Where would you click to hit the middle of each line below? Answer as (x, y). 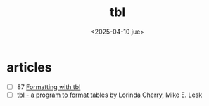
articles (29, 67)
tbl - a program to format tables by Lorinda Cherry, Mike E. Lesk (109, 95)
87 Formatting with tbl (49, 87)
